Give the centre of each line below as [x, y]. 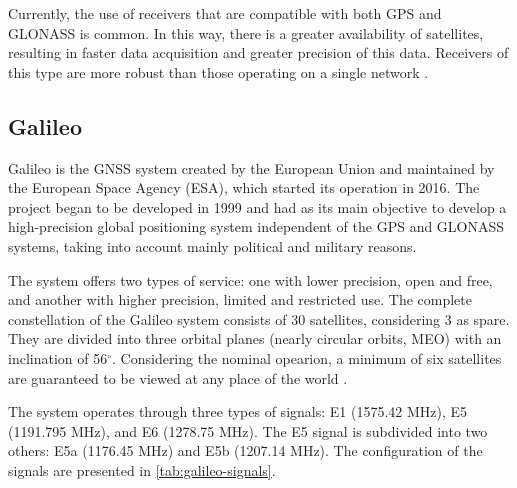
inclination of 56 [58, 357]
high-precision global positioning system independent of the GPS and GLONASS [256, 226]
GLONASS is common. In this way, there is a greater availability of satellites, [246, 32]
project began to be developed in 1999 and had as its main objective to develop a [257, 206]
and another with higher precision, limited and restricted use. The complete [240, 299]
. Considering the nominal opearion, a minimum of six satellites [307, 357]
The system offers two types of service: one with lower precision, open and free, [250, 279]
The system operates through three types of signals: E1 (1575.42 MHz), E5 [238, 411]
